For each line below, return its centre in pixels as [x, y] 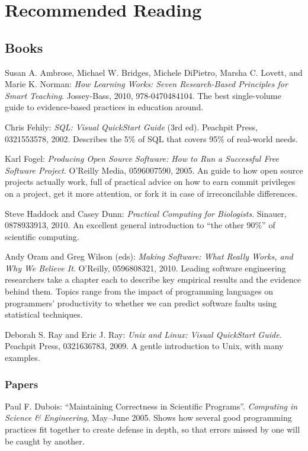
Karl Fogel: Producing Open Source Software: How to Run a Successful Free [142, 159]
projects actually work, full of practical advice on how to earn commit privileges [150, 182]
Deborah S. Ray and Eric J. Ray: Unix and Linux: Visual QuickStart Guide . [143, 334]
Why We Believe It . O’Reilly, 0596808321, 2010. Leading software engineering [145, 268]
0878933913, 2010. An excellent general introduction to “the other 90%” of [140, 225]
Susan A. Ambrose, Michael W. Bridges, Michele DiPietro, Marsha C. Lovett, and [154, 72]
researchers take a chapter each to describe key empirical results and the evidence [153, 279]
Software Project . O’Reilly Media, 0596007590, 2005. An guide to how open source [154, 170]
